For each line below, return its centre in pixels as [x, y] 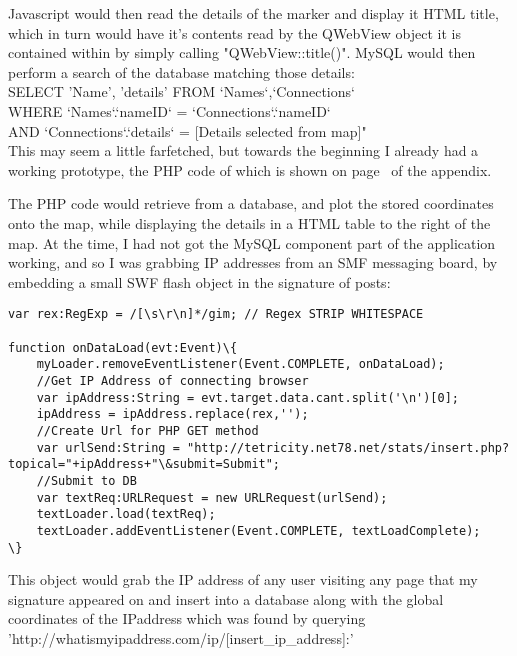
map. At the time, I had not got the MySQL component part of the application [252, 242]
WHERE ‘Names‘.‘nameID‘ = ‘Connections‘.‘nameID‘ [169, 110]
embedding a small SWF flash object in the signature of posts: [199, 281]
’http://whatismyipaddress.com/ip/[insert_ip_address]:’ [181, 637]
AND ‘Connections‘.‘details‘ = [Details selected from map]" [187, 130]
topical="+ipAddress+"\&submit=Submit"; [144, 464]
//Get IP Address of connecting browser [172, 380]
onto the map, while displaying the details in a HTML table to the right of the [249, 222]
